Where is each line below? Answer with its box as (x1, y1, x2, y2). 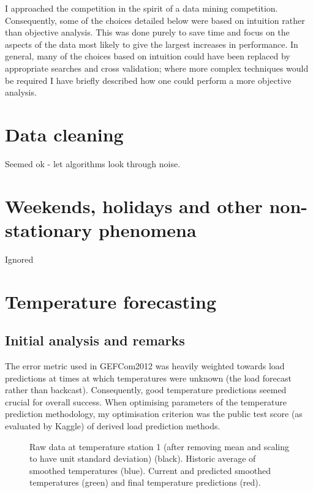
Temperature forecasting (5, 288, 216, 314)
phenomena (98, 217, 197, 242)
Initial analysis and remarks (5, 331, 185, 350)
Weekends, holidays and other (5, 193, 263, 218)
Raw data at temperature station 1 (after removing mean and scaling (29, 440, 289, 453)
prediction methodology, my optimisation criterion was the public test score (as (5, 407, 303, 420)
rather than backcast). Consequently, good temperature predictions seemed (5, 383, 287, 396)
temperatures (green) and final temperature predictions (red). (29, 476, 261, 489)
